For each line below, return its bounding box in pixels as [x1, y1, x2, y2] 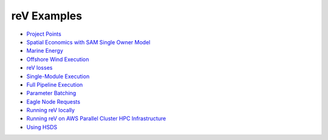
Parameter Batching [26, 90, 77, 97]
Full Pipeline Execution [26, 81, 83, 88]
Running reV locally [26, 107, 75, 114]
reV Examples [11, 9, 82, 22]
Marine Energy [26, 47, 64, 55]
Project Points [26, 30, 62, 38]
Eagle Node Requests [26, 98, 81, 105]
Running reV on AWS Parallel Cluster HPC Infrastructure [26, 115, 166, 122]
